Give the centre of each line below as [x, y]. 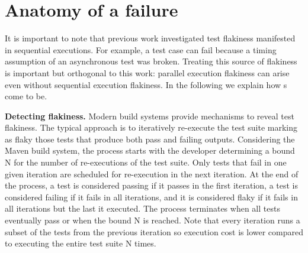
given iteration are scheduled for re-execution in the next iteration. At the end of [152, 173]
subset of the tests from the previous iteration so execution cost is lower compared [154, 231]
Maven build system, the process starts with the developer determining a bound [150, 150]
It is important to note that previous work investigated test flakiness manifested [150, 38]
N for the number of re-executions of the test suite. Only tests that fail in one [146, 162]
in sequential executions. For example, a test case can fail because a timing [141, 49]
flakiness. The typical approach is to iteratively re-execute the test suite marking [151, 127]
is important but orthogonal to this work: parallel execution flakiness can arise [147, 72]
